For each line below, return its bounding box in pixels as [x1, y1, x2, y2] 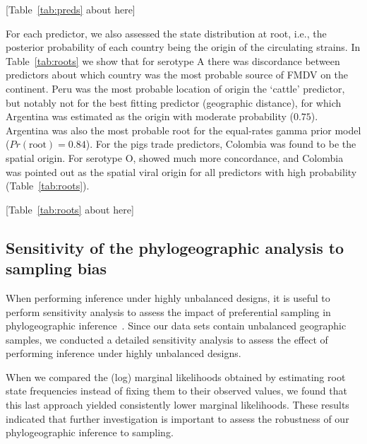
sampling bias [6, 257, 107, 279]
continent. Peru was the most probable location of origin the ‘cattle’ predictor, [6, 81, 345, 95]
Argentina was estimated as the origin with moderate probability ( [6, 109, 294, 124]
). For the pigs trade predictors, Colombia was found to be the [85, 136, 356, 151]
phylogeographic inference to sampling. [6, 425, 174, 440]
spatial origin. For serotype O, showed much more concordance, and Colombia [6, 150, 344, 165]
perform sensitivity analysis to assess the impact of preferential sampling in [6, 304, 331, 319]
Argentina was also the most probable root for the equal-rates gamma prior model [6, 122, 361, 137]
